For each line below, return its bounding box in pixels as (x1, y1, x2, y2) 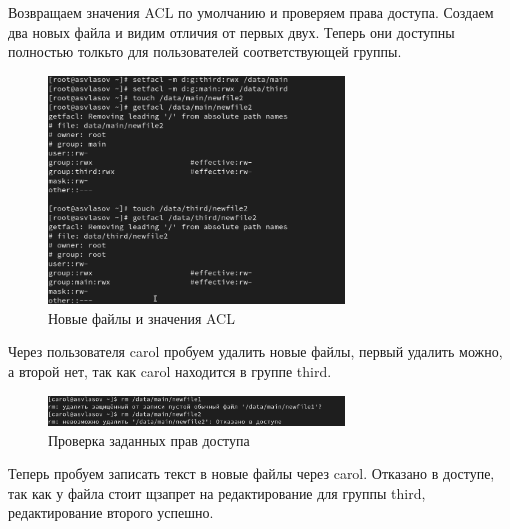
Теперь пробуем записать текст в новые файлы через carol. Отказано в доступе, (8, 463, 495, 484)
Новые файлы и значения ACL (48, 307, 235, 328)
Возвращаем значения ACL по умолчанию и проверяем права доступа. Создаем (8, 2, 494, 22)
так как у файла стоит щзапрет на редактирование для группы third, (8, 482, 426, 503)
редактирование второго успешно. (8, 502, 214, 523)
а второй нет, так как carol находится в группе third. (8, 361, 332, 382)
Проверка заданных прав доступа (48, 429, 250, 450)
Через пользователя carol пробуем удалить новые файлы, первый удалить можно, (8, 341, 503, 362)
